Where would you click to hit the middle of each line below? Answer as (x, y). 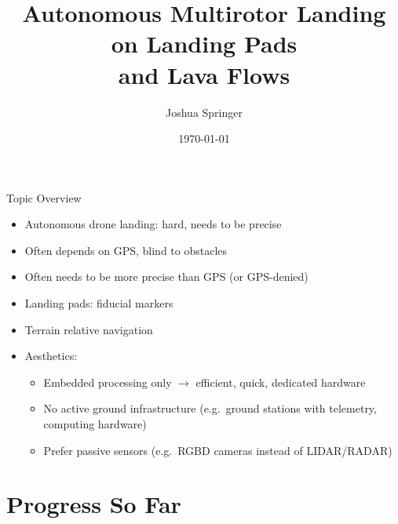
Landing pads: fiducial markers (99, 303)
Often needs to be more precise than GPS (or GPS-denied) (166, 277)
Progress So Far (94, 504)
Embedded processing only (108, 382)
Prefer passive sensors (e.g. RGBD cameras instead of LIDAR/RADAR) (218, 450)
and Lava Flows (204, 74)
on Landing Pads (204, 44)
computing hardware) (95, 424)
